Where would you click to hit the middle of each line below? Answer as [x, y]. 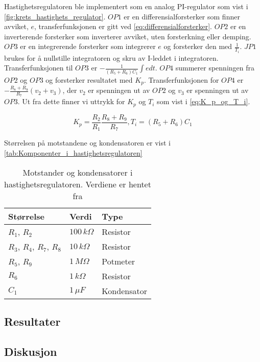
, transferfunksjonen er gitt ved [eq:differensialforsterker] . [123, 26]
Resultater [32, 321]
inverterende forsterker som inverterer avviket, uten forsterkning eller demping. [128, 36]
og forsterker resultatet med [89, 79]
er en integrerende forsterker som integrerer [88, 46]
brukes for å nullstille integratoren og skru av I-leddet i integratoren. [111, 57]
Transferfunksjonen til [39, 68]
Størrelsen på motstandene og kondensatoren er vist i [87, 143]
